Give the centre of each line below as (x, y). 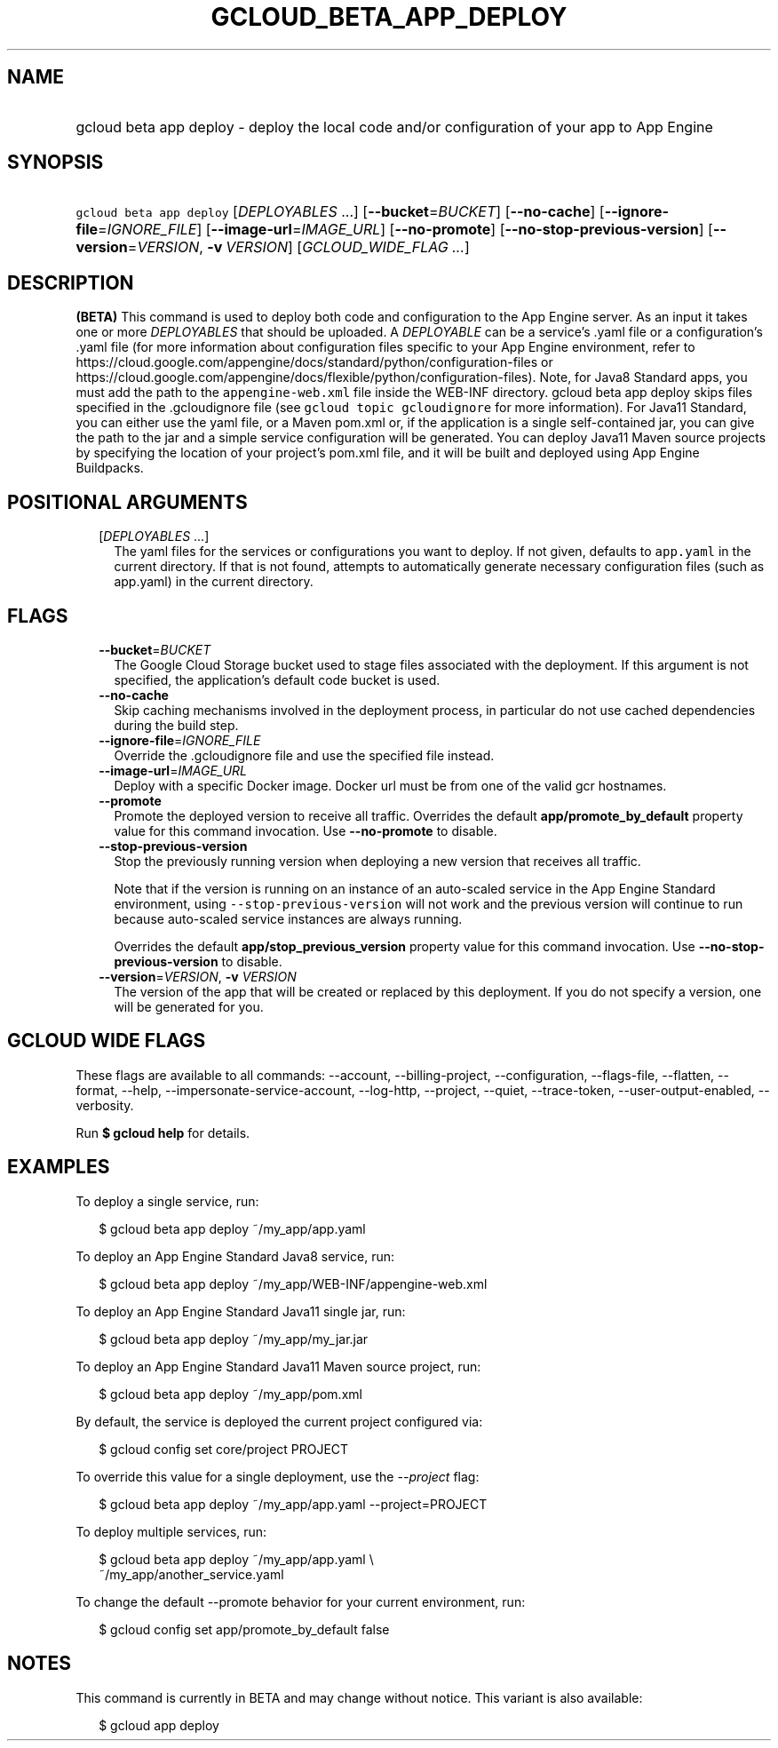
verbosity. (105, 1105)
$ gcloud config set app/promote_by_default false (244, 1629)
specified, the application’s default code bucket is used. (277, 679)
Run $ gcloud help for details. (163, 1132)
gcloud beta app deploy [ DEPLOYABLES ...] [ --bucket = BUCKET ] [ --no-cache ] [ (340, 212)
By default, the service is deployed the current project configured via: (279, 1421)
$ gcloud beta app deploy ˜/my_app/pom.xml (230, 1394)
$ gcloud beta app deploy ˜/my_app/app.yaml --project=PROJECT (293, 1504)
